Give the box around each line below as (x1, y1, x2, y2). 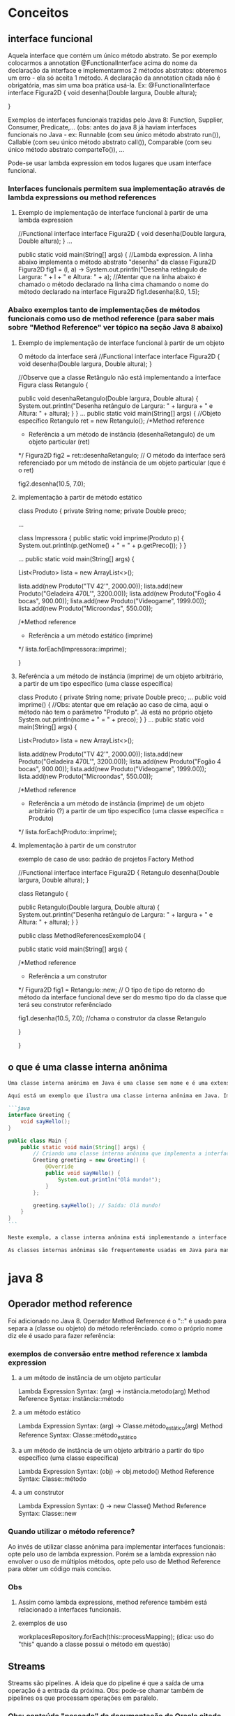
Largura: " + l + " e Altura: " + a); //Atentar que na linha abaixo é (17, 273, 202, 281)
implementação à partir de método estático (17, 493, 142, 501)
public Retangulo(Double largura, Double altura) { (17, 903, 160, 911)
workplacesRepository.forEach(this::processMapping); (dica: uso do (17, 1633, 215, 1641)
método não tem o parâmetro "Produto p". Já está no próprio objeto (17, 708, 213, 716)
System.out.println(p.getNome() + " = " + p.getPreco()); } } (17, 541, 187, 549)
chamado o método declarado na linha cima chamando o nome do (17, 280, 209, 288)
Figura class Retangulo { (17, 380, 89, 389)
